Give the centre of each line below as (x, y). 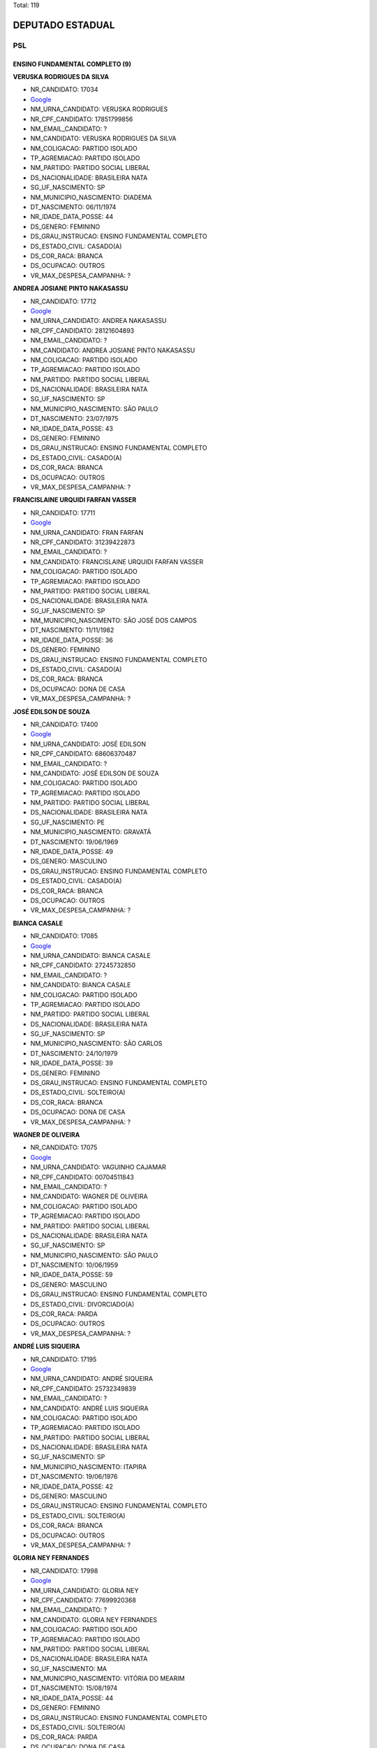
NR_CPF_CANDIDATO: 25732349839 (83, 1389)
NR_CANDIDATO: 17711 (63, 513)
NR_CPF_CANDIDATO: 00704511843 (82, 1177)
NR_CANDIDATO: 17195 (64, 1359)
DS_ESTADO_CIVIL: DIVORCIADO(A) (82, 1304)
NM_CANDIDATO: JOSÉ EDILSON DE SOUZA (95, 773)
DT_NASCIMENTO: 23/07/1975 (74, 419)
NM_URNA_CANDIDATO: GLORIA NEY (84, 1590)
